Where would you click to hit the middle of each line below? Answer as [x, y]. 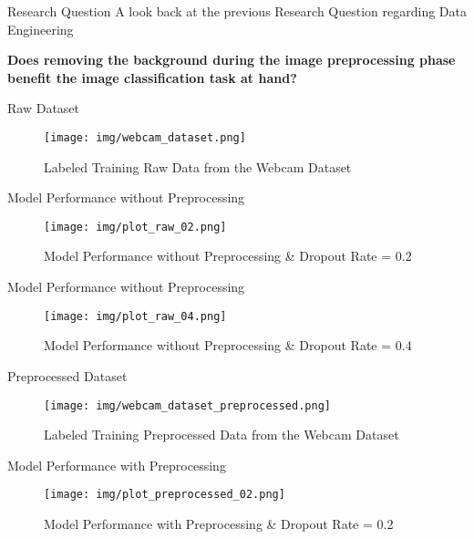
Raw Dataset [44, 108]
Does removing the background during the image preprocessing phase [232, 60]
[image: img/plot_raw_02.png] [135, 227]
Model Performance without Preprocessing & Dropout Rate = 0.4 [228, 345]
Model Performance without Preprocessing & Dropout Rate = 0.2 [228, 256]
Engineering [41, 29]
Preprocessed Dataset [67, 375]
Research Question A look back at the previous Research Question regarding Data [237, 11]
